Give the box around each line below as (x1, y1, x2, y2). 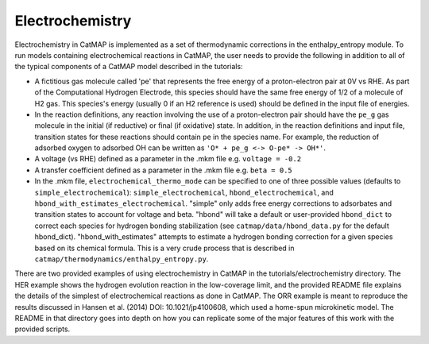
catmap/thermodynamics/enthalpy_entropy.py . (34, 254, 209, 264)
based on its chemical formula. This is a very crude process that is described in (34, 243, 295, 253)
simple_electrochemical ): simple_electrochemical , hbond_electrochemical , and (34, 187, 334, 197)
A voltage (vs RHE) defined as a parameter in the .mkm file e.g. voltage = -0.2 (34, 154, 302, 164)
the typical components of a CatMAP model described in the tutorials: (14, 62, 243, 72)
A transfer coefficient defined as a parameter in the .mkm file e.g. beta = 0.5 (34, 165, 293, 175)
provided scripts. (14, 324, 71, 334)
